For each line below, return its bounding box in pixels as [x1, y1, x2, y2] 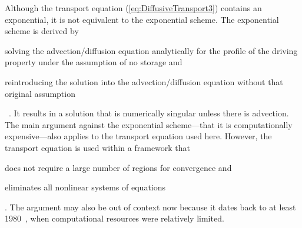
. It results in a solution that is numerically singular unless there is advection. [9, 107, 289, 119]
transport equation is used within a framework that [5, 141, 191, 153]
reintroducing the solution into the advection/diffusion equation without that [5, 75, 283, 88]
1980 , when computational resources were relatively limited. [5, 212, 224, 224]
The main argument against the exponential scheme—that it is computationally [5, 118, 293, 130]
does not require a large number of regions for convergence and [5, 161, 232, 173]
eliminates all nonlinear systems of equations [5, 181, 166, 193]
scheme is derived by [5, 25, 79, 37]
